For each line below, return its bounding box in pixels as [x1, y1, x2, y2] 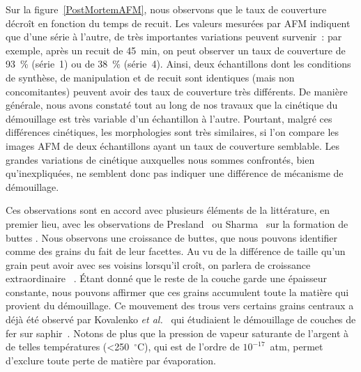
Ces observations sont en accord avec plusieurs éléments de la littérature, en [6, 203, 330, 217]
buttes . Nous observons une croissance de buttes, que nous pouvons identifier [6, 230, 338, 245]
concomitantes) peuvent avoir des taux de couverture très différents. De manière [6, 84, 348, 98]
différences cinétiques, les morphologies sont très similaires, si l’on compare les [6, 125, 339, 139]
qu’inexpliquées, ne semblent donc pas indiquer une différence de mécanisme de [6, 166, 344, 180]
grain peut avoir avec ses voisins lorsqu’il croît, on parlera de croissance [6, 257, 311, 272]
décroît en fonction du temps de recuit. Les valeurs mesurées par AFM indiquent [6, 15, 351, 30]
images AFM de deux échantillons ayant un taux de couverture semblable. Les [6, 138, 340, 153]
